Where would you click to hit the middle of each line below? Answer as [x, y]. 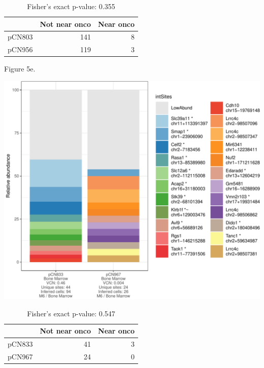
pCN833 [20, 344]
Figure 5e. [20, 69]
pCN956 [20, 49]
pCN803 [20, 37]
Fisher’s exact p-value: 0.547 [71, 313]
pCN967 [20, 357]
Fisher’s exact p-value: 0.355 [71, 6]
